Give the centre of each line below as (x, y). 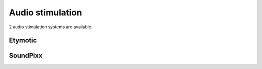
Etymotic (23, 40)
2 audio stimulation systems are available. (51, 27)
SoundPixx (26, 56)
